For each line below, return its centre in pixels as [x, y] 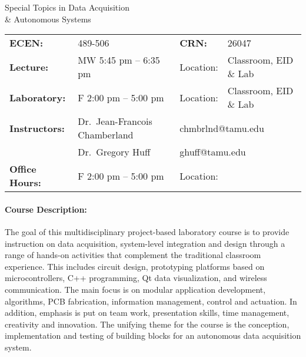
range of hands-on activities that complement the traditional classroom [133, 255]
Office [23, 169]
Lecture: [29, 67]
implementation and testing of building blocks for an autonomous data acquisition [153, 335]
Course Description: [46, 209]
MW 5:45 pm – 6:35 [119, 60]
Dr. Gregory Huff [114, 152]
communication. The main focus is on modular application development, [135, 289]
